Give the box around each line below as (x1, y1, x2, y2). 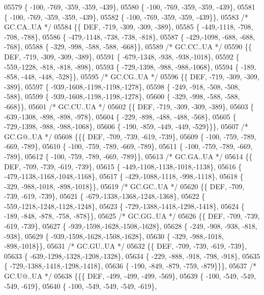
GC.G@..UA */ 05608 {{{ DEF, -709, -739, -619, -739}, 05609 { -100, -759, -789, (4, 131, 256, 141)
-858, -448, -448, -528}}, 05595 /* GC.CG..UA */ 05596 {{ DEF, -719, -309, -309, (4, 71, 259, 82)
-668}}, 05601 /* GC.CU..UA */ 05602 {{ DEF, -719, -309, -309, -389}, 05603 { (4, 101, 254, 111)
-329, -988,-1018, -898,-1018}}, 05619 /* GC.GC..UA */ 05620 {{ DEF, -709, (4, 181, 245, 191)
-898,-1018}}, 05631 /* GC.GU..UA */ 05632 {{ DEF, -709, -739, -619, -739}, (4, 241, 247, 251)
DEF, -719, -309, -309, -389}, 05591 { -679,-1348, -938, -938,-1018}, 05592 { (4, 51, 240, 62)
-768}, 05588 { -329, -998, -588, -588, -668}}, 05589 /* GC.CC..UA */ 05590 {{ (4, 41, 252, 52)
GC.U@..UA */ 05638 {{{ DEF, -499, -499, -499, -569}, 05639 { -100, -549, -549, (4, 271, 256, 281)
